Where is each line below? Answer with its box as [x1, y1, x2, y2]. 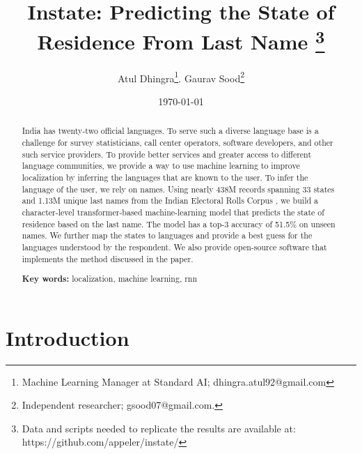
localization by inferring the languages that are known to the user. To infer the [22, 171, 308, 183]
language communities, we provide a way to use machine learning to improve [22, 160, 300, 172]
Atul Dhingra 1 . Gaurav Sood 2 [117, 68, 245, 85]
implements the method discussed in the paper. [22, 252, 194, 264]
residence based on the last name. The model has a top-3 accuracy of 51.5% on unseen [22, 218, 336, 229]
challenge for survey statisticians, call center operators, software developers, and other [22, 136, 333, 148]
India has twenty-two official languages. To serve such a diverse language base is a [22, 125, 319, 137]
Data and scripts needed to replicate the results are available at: [22, 421, 296, 435]
